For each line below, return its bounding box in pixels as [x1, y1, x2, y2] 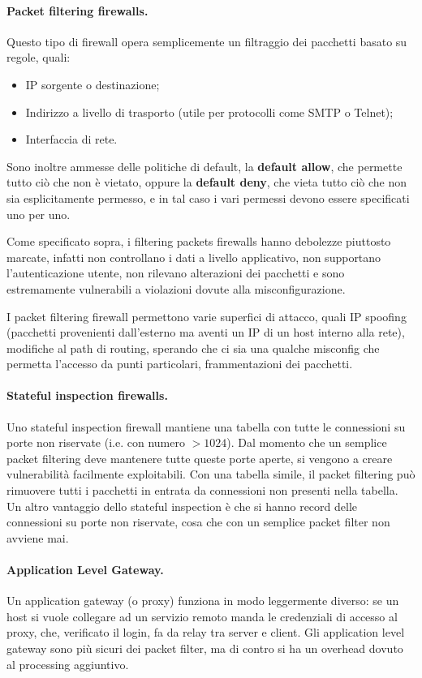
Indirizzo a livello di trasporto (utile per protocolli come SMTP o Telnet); [25, 103, 394, 120]
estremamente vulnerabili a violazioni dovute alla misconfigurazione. [6, 280, 346, 297]
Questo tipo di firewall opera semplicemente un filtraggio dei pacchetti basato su [6, 32, 407, 49]
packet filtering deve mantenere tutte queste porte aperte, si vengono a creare [6, 449, 393, 466]
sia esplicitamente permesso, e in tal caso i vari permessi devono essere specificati [6, 189, 410, 206]
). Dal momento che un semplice [226, 434, 387, 451]
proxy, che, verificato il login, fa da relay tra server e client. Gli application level [6, 624, 405, 641]
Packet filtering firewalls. [6, 2, 149, 19]
